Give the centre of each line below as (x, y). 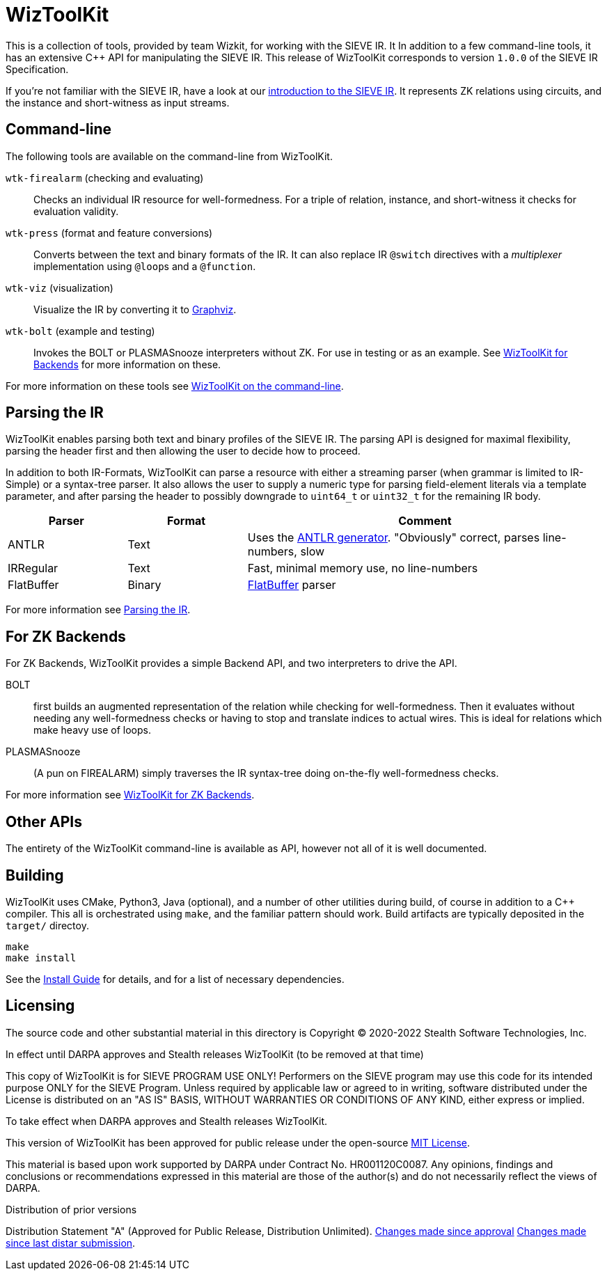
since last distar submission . (71, 1243)
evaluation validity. (76, 211)
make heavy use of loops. (92, 730)
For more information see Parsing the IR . (98, 610)
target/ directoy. (47, 925)
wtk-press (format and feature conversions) (109, 233)
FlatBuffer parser (292, 585)
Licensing (40, 1006)
